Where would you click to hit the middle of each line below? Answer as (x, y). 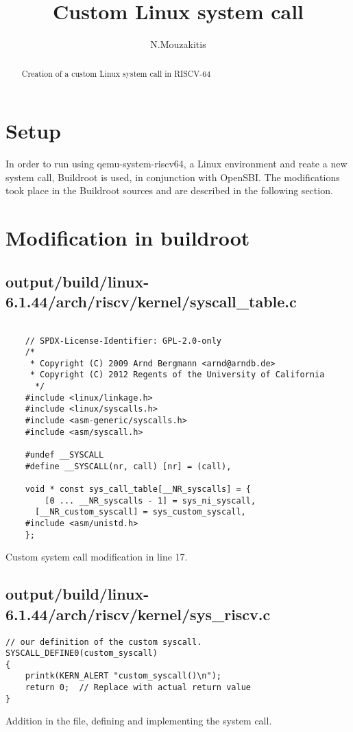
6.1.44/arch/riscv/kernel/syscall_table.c (151, 302)
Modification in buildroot (128, 238)
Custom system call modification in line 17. (97, 557)
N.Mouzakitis (178, 44)
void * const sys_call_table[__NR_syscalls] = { (138, 489)
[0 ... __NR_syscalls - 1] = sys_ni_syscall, (150, 500)
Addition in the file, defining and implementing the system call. (139, 721)
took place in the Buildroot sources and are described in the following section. (169, 190)
